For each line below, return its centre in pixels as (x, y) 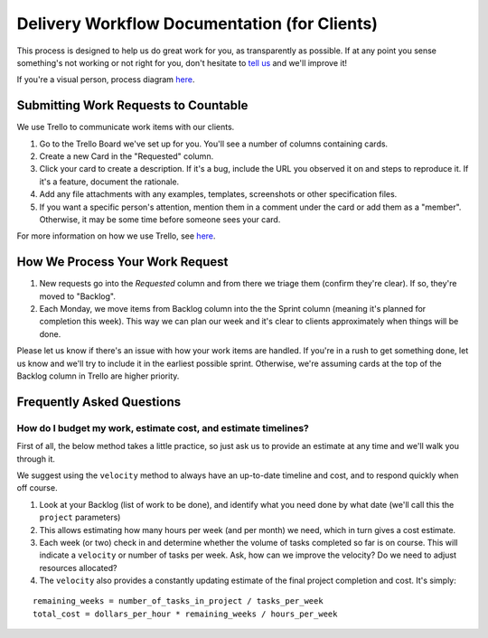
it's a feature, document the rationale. (109, 182)
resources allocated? (78, 568)
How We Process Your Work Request (122, 262)
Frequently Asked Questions (99, 402)
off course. (37, 488)
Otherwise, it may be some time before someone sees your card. (160, 219)
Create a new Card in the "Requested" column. (127, 156)
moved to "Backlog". (78, 296)
